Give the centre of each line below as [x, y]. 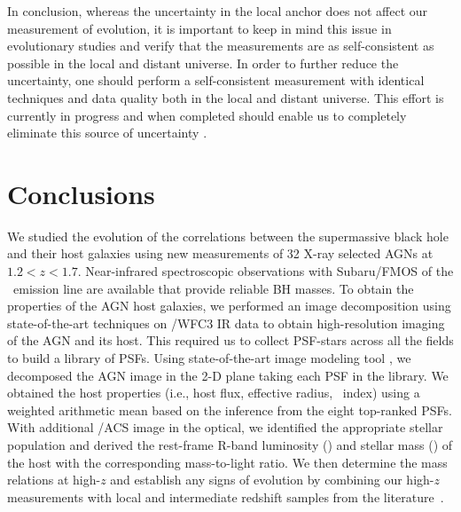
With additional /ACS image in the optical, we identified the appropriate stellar [225, 427]
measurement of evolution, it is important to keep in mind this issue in [199, 28]
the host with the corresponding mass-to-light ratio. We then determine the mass [227, 462]
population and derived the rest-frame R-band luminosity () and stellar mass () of [230, 445]
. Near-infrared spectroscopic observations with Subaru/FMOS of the [266, 271]
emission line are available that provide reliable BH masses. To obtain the [213, 288]
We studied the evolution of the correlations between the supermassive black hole [228, 236]
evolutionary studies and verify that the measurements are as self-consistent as [221, 46]
